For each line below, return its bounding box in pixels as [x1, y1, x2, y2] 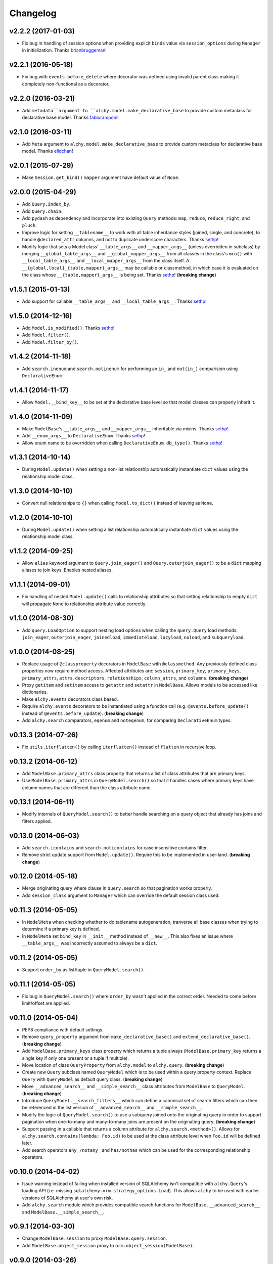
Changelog [9, 8, 57, 19]
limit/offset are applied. [22, 1000, 70, 1006]
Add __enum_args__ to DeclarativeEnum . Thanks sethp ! [22, 433, 145, 439]
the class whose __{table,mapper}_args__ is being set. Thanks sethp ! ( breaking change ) [22, 272, 217, 278]
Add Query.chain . [22, 208, 63, 214]
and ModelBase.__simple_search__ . [22, 1209, 105, 1215]
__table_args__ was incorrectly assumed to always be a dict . [22, 940, 158, 946]
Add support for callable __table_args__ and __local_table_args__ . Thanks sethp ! [22, 298, 207, 304]
